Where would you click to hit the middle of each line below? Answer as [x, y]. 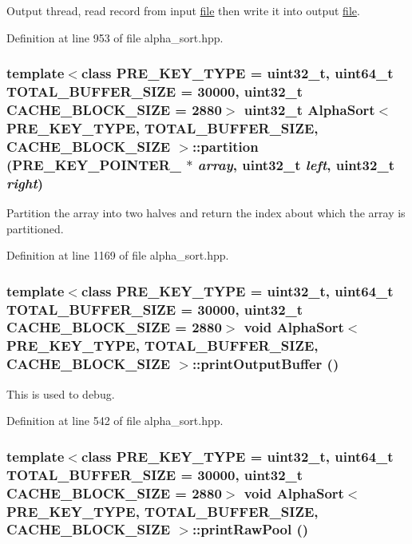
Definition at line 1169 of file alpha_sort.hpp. [118, 255]
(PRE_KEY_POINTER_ [94, 164]
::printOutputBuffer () [265, 364]
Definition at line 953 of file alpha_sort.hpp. [115, 37]
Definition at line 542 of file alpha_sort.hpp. [115, 421]
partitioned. [35, 228]
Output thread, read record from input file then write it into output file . [183, 10]
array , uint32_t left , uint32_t [296, 164]
